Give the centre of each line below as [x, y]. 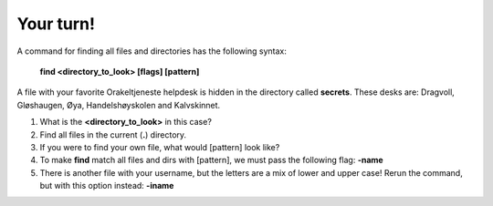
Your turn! [56, 24]
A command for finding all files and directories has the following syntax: [152, 51]
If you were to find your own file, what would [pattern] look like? [160, 147]
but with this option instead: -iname [107, 186]
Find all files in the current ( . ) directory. [113, 134]
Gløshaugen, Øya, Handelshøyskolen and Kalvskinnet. [119, 105]
